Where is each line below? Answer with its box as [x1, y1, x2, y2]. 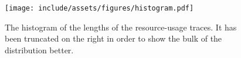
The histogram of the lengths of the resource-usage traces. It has [5, 21, 237, 33]
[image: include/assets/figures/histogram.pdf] [5, 4, 194, 12]
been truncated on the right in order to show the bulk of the [5, 32, 222, 45]
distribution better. [5, 43, 74, 56]
